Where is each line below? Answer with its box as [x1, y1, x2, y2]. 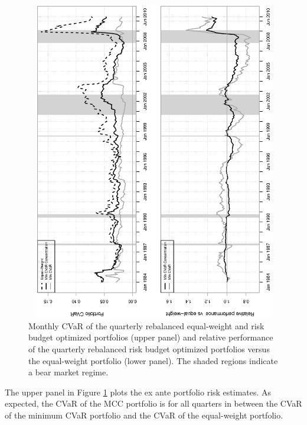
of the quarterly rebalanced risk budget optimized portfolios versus [28, 342, 270, 355]
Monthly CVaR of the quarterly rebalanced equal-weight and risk [28, 319, 264, 332]
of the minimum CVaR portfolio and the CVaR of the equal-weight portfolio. [5, 408, 283, 421]
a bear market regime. [28, 366, 109, 378]
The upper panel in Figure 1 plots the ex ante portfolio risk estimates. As [5, 385, 272, 398]
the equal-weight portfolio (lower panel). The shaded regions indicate [28, 354, 278, 366]
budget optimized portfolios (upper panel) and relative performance [28, 331, 273, 343]
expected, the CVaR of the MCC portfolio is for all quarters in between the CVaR [5, 397, 302, 410]
